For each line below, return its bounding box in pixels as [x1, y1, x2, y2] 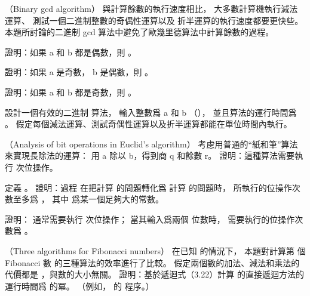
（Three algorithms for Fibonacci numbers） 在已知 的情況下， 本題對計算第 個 [5, 244, 306, 257]
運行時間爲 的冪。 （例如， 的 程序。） [5, 279, 154, 292]
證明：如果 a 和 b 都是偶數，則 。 [5, 45, 137, 58]
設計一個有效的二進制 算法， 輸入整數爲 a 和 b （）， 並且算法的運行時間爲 [5, 106, 297, 118]
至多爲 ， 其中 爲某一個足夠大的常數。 [13, 193, 164, 205]
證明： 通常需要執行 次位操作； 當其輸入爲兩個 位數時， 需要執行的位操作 [5, 212, 295, 225]
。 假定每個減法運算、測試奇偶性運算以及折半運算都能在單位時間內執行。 [5, 118, 292, 130]
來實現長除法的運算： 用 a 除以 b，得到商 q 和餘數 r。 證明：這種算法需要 [5, 149, 294, 162]
